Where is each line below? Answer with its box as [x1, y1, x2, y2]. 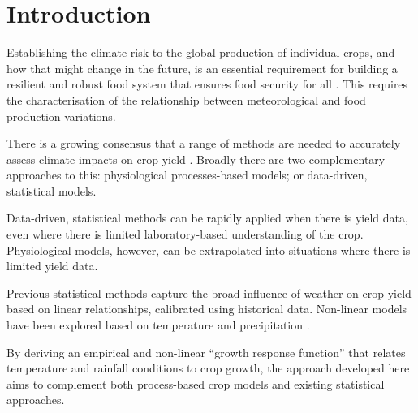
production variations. [6, 107, 116, 124]
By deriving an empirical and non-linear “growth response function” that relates [6, 343, 406, 360]
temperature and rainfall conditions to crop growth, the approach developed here [6, 359, 410, 376]
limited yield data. [6, 257, 98, 274]
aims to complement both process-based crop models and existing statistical [6, 375, 385, 392]
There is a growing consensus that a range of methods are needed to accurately [6, 135, 401, 152]
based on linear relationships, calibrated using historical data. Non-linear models [6, 300, 407, 317]
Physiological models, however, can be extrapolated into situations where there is [6, 241, 411, 258]
